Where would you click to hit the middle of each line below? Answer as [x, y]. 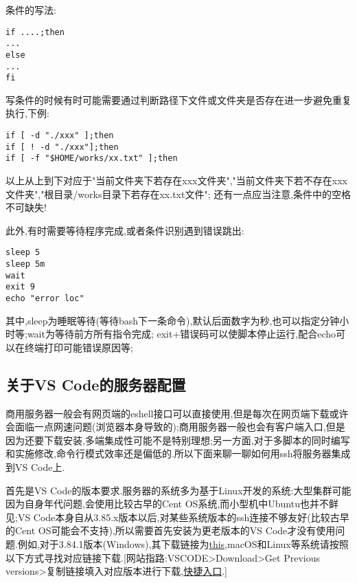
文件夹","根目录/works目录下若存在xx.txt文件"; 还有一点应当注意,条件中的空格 [178, 194]
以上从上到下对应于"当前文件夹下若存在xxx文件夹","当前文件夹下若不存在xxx [176, 180]
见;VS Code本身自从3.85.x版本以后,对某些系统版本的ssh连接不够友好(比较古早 [177, 517]
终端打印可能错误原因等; [79, 347]
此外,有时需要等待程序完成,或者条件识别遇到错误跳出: [125, 230]
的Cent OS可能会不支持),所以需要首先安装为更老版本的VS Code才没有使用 [171, 530]
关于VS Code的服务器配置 [96, 384]
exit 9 [20, 287]
